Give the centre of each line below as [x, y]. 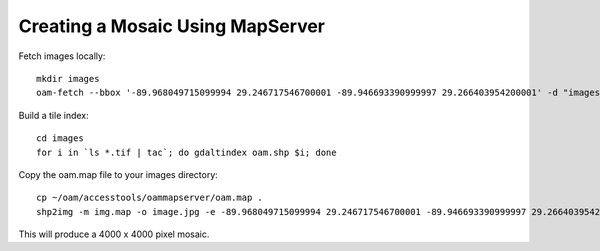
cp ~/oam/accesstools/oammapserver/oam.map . [150, 198]
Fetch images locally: [62, 56]
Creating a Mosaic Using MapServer [171, 26]
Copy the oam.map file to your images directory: [118, 174]
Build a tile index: [53, 115]
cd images [60, 138]
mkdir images [68, 78]
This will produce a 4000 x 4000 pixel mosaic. [114, 234]
